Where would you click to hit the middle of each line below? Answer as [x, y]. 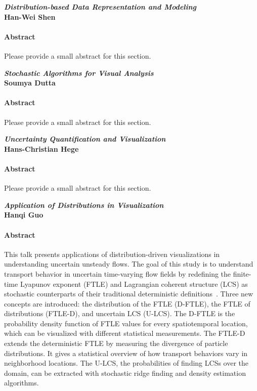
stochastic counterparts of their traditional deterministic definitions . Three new [129, 294]
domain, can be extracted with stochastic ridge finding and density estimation [125, 373]
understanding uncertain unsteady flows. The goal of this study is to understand [129, 264]
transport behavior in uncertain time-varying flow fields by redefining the [118, 273]
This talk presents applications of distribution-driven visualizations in [112, 254]
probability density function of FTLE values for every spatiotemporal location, [126, 323]
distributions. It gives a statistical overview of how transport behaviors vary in [126, 353]
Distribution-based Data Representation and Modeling [100, 7]
